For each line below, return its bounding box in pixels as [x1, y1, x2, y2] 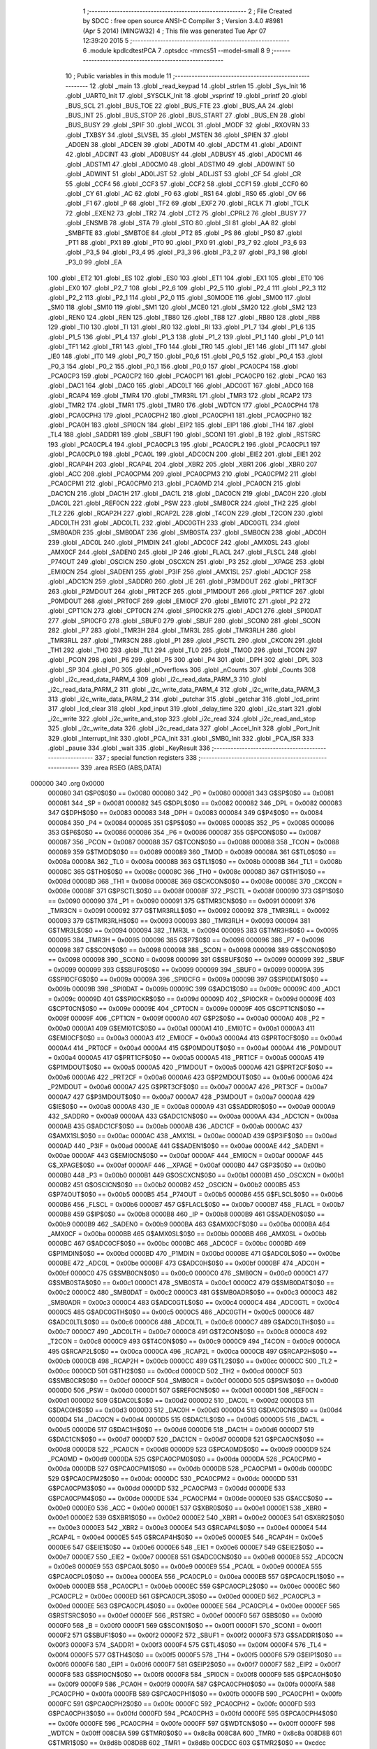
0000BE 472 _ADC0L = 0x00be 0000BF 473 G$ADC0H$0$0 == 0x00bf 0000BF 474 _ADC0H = [47, 1259, 325, 1268]
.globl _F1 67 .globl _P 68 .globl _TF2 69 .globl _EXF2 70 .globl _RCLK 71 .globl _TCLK [65, 199, 309, 208]
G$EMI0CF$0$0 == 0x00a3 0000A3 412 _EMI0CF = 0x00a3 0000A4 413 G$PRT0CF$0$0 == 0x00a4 [47, 1034, 343, 1042]
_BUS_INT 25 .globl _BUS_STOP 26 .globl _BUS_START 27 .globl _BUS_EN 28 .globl [65, 111, 305, 119]
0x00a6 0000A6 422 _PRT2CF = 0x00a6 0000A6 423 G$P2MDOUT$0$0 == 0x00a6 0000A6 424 [47, 1072, 334, 1081]
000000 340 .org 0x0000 [30, 779, 105, 788]
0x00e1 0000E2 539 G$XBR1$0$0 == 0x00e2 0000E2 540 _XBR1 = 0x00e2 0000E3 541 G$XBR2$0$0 [47, 1513, 345, 1522]
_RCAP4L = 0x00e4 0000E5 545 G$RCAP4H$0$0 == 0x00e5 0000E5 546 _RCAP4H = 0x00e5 [47, 1533, 323, 1542]
